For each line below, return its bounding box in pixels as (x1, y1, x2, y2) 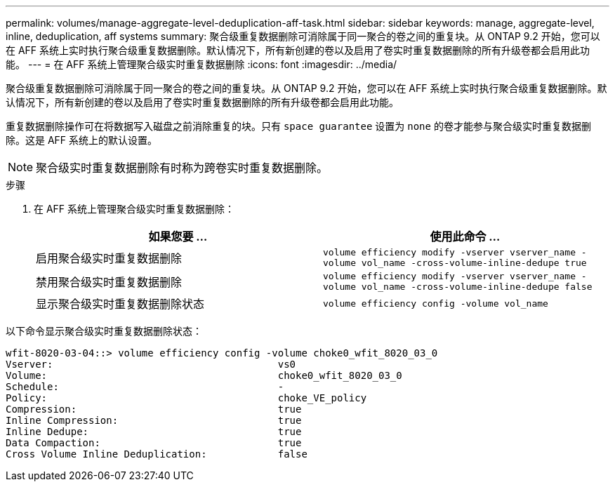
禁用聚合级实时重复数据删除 (36, 275, 183, 289)
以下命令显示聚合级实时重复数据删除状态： (6, 325, 202, 337)
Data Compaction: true (6, 437, 302, 448)
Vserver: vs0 (6, 359, 296, 370)
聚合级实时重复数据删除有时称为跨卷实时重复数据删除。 (36, 161, 329, 175)
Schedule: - (6, 381, 284, 392)
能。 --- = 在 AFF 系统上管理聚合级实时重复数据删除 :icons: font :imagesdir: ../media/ (6, 58, 397, 70)
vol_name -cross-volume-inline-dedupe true (361, 258, 587, 268)
